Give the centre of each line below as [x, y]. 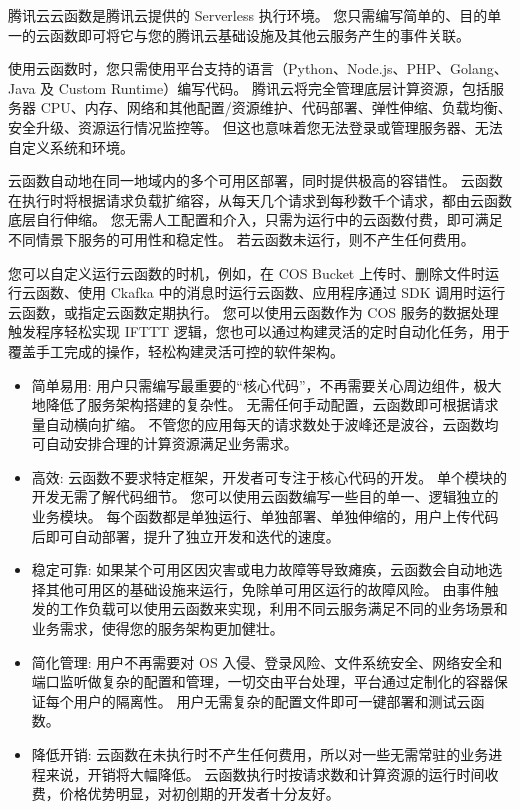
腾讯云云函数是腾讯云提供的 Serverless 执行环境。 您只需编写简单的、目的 [248, 15]
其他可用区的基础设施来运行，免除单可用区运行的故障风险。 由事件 [265, 588]
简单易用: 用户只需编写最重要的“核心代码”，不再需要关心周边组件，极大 [266, 384]
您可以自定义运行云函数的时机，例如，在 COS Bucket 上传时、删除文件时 [246, 272]
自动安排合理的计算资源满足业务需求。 [171, 443]
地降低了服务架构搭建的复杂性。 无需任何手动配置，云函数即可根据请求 [265, 404]
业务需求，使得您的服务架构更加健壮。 [157, 628]
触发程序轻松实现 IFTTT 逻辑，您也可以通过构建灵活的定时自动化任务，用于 [259, 331]
